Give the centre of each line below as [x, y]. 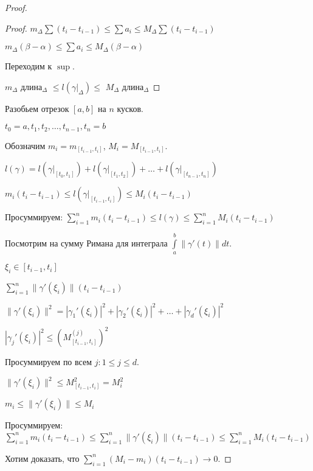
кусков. [130, 108]
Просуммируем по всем [49, 362]
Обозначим [25, 145]
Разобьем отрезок [37, 108]
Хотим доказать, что [42, 458]
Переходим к [29, 66]
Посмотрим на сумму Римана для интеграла [86, 242]
